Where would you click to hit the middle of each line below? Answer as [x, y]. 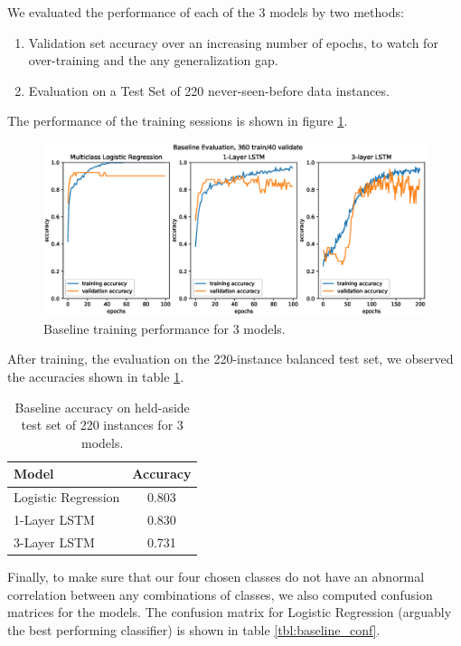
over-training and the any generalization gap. [153, 60]
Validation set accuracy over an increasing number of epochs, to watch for [233, 42]
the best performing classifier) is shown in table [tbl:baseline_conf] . [194, 629]
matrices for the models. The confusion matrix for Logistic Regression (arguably [230, 612]
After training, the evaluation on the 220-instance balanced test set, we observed [230, 359]
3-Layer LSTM [54, 541]
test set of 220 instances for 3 [102, 425]
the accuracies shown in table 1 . [96, 377]
